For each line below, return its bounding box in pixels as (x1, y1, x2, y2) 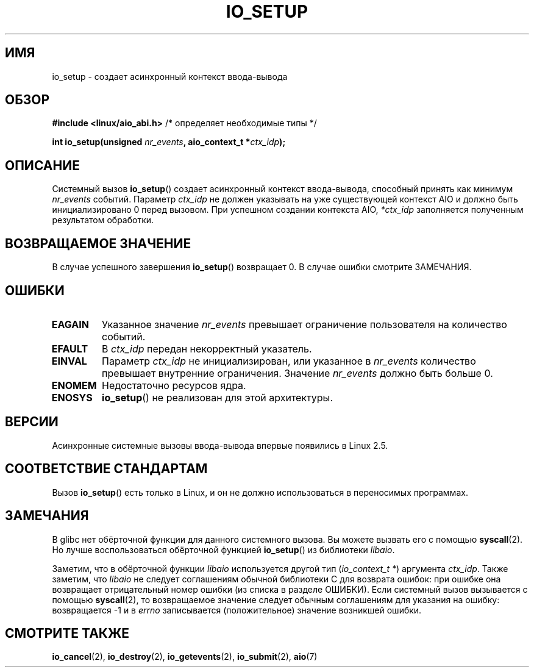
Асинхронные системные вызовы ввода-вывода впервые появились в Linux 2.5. (52, 440, 388, 451)
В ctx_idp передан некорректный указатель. (102, 342, 312, 355)
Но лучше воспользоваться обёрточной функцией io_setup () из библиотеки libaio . (52, 544, 395, 555)
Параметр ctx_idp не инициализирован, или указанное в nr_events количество (102, 354, 476, 367)
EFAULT (51, 342, 88, 355)
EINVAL (51, 354, 87, 367)
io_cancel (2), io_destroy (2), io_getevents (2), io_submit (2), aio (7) (52, 651, 318, 662)
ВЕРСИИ (5, 414, 59, 430)
